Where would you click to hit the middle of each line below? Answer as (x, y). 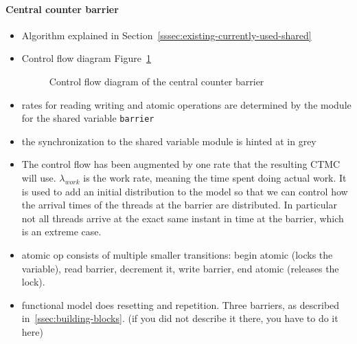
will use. (39, 178)
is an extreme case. (61, 232)
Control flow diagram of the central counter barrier (157, 81)
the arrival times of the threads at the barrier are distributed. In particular (179, 205)
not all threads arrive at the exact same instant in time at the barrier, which (183, 218)
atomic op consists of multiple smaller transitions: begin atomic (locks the (177, 254)
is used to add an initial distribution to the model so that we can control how (185, 191)
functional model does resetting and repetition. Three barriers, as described (181, 304)
